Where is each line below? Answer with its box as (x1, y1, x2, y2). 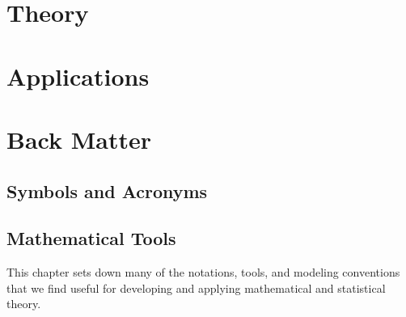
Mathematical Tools (6, 226, 176, 251)
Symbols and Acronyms (6, 178, 208, 203)
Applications (6, 59, 150, 92)
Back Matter (6, 122, 151, 155)
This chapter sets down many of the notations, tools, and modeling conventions (6, 264, 400, 281)
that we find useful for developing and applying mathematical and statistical (6, 279, 386, 296)
